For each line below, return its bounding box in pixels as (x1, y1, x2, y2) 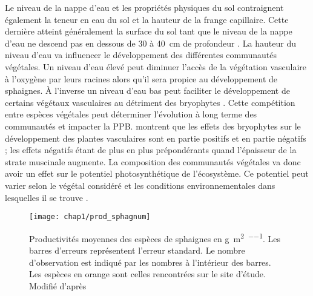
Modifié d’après (29, 279, 87, 292)
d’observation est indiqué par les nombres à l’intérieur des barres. (29, 255, 271, 268)
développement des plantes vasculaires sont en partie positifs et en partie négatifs (5, 131, 306, 144)
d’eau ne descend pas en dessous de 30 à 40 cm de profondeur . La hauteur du (5, 36, 296, 49)
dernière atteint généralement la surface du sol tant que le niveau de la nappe (5, 25, 292, 38)
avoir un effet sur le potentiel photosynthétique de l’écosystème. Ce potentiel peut (5, 167, 309, 180)
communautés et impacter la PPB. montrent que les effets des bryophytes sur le (5, 119, 301, 132)
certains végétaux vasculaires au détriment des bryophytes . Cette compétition (5, 96, 295, 108)
